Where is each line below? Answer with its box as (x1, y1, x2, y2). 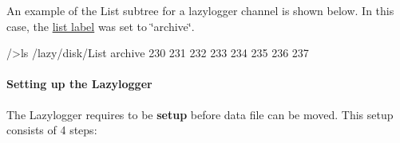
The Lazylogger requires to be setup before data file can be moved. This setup (6, 106, 394, 122)
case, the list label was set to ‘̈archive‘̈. (6, 17, 195, 34)
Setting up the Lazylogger (6, 75, 152, 92)
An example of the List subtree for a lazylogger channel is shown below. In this (6, 2, 394, 18)
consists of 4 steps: (6, 122, 97, 138)
